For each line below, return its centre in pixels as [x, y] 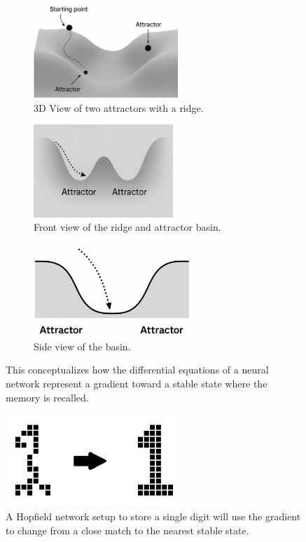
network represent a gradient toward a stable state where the [137, 383]
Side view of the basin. [82, 346]
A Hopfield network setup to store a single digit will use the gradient [153, 516]
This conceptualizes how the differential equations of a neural [137, 370]
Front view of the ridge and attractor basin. [127, 227]
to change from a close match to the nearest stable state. [127, 530]
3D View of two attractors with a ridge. [119, 107]
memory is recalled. [47, 397]
